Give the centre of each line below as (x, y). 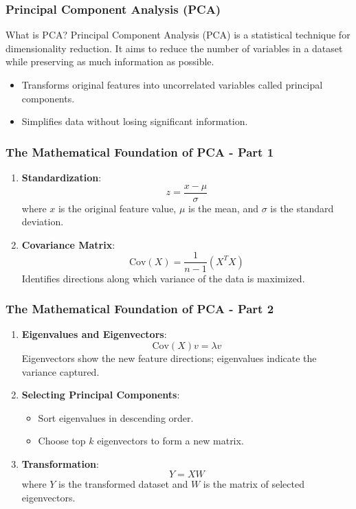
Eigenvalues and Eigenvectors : (94, 334)
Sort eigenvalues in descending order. (116, 417)
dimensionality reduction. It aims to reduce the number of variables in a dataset (174, 48)
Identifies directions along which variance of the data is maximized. (163, 278)
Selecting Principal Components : (101, 395)
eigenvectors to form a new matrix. (170, 441)
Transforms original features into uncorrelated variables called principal (172, 84)
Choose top (62, 441)
